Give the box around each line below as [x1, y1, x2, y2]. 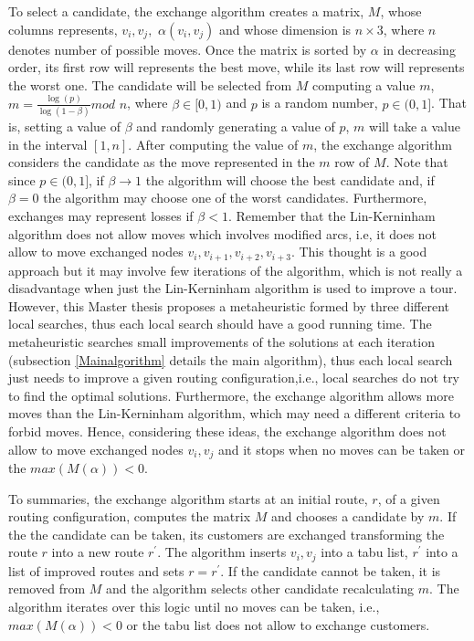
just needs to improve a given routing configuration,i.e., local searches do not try [8, 368, 460, 387]
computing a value [312, 75, 416, 94]
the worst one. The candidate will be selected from [8, 75, 292, 94]
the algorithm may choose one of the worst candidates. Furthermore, [43, 188, 427, 207]
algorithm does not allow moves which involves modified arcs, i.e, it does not [8, 224, 437, 243]
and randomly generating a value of [136, 117, 335, 135]
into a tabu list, [321, 542, 408, 562]
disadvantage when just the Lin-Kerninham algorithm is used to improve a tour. [8, 278, 458, 298]
